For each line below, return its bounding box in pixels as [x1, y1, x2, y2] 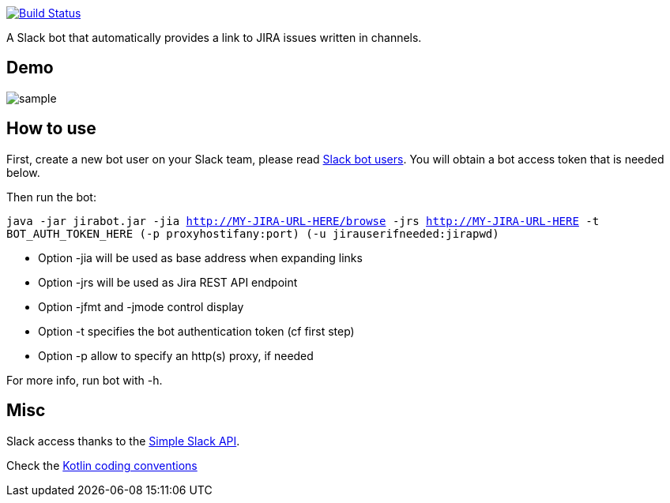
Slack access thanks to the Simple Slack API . [6, 434, 240, 448]
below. [6, 165, 40, 179]
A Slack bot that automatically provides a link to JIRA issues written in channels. [6, 31, 422, 44]
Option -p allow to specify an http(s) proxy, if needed [38, 348, 314, 362]
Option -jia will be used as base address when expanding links [38, 250, 363, 265]
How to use [6, 118, 96, 139]
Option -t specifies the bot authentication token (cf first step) [38, 324, 355, 338]
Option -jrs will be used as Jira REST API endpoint [38, 275, 298, 289]
